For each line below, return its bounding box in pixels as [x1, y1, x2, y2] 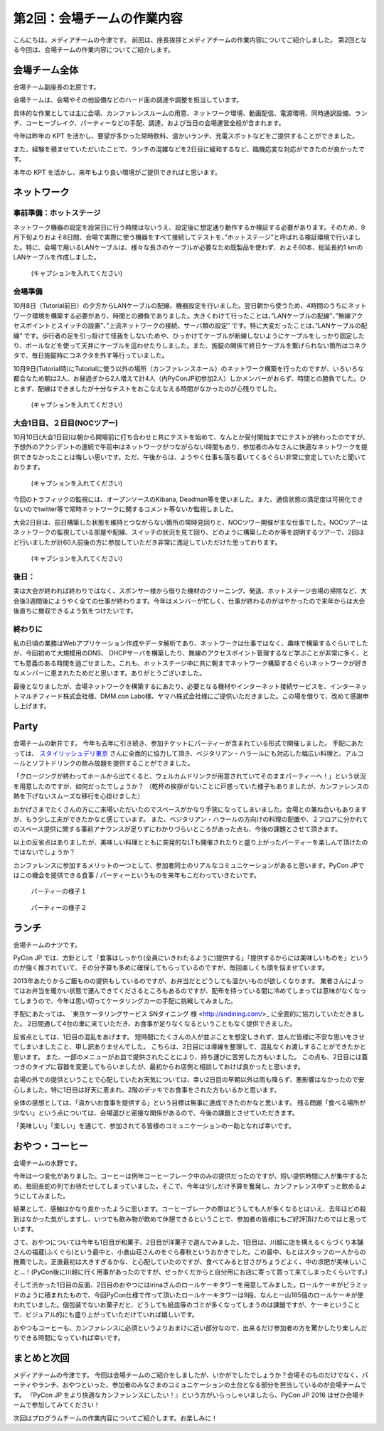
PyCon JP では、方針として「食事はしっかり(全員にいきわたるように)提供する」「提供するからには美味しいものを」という [13, 953, 369, 963]
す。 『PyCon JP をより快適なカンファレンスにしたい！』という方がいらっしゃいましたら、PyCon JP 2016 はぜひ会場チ [13, 1390, 366, 1399]
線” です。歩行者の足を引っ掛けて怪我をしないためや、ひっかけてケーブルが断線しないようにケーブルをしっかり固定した [13, 331, 366, 340]
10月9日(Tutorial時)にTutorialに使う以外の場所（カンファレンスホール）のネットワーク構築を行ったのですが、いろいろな [13, 364, 364, 373]
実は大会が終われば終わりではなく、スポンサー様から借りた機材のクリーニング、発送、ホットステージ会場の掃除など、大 [13, 586, 368, 595]
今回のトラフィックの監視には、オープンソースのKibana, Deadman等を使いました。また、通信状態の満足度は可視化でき [13, 495, 364, 504]
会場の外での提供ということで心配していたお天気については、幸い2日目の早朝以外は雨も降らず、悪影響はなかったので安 [13, 1076, 365, 1084]
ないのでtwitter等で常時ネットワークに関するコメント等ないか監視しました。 [13, 505, 238, 513]
